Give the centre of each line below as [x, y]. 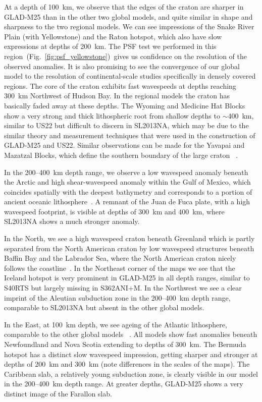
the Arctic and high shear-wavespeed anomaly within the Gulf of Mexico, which [127, 182]
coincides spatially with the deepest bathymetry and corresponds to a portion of [128, 191]
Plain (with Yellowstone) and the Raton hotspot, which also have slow [113, 36]
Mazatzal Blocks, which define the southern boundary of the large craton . [121, 155]
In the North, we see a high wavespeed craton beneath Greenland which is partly [129, 238]
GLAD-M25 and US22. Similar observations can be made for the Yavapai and [124, 145]
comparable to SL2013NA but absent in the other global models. [104, 307]
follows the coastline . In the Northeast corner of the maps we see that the [120, 268]
